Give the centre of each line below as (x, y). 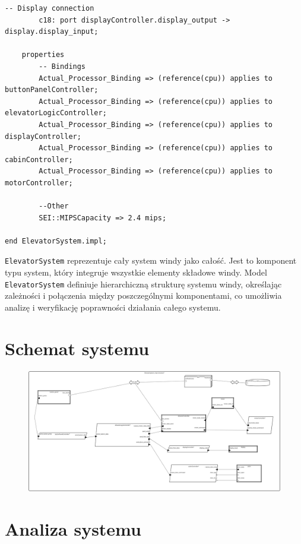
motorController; (39, 183)
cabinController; (39, 159)
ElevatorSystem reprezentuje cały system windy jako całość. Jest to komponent (151, 260)
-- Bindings (62, 66)
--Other (54, 206)
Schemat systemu (77, 348)
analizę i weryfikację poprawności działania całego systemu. (113, 307)
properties (43, 55)
